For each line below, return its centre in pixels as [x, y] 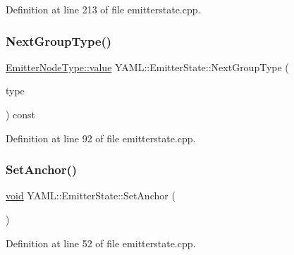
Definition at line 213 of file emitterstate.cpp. [103, 9]
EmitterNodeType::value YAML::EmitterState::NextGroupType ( [147, 67]
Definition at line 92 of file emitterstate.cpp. [101, 138]
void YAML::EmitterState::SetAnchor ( [91, 195]
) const [21, 114]
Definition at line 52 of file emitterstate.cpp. [101, 243]
